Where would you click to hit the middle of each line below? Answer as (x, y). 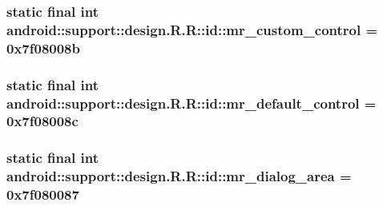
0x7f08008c (42, 121)
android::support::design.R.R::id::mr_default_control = (191, 103)
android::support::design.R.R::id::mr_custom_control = (192, 29)
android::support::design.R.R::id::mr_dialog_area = (179, 176)
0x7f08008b (43, 48)
